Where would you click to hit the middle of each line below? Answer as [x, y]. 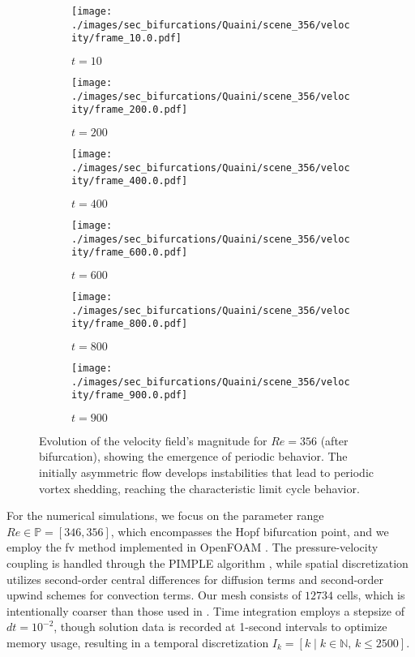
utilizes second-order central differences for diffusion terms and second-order [195, 579]
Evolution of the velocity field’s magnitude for [153, 440]
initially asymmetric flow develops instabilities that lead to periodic [207, 472]
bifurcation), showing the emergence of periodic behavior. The [193, 456]
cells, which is [371, 595]
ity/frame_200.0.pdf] [130, 110]
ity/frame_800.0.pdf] [130, 324]
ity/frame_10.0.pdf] [127, 39]
